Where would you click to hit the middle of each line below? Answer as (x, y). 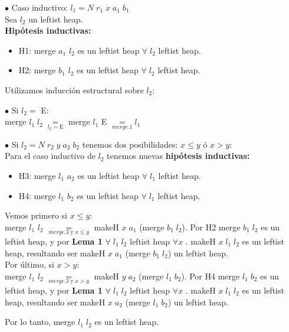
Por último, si (29, 264)
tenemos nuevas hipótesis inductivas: (178, 156)
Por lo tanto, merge (40, 322)
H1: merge (37, 50)
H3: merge (37, 175)
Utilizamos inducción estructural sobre (74, 89)
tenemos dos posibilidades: (130, 144)
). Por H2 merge (211, 227)
